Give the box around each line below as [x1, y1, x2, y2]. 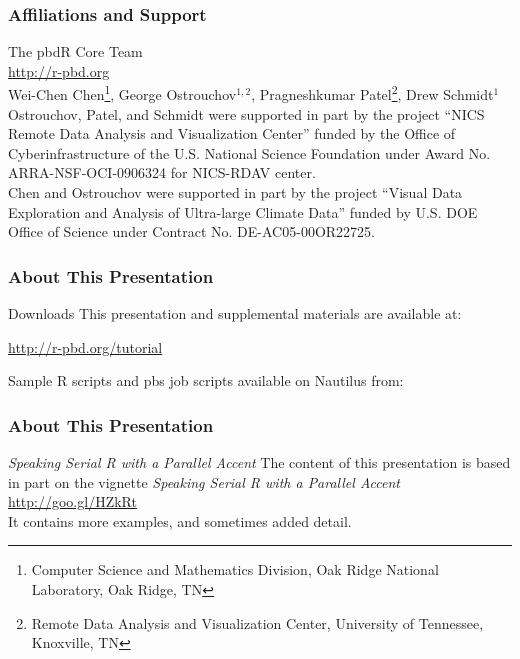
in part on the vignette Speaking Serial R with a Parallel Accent [8, 471, 401, 492]
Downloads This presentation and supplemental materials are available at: [8, 303, 462, 324]
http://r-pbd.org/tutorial [8, 336, 163, 357]
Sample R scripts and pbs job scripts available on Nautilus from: [8, 370, 404, 391]
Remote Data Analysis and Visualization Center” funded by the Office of [8, 123, 456, 144]
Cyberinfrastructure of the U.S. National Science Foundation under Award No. [8, 142, 491, 163]
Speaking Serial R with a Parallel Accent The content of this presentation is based [8, 452, 511, 473]
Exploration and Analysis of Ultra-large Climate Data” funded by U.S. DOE [8, 201, 478, 222]
